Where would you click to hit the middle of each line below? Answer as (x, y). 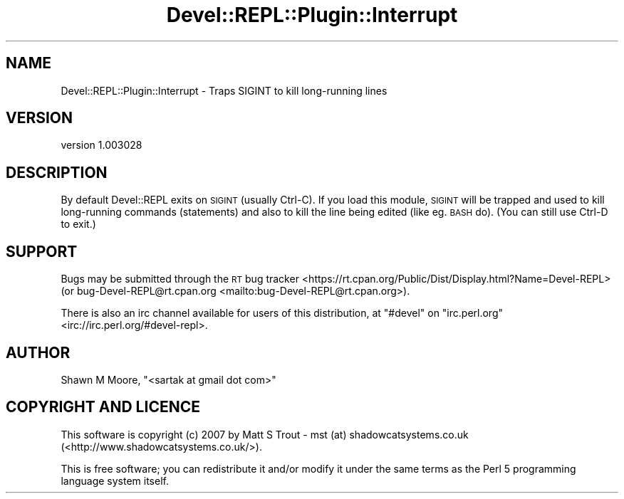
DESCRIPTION (57, 172)
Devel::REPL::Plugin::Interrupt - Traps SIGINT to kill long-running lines (224, 90)
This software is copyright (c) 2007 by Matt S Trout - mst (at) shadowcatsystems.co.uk (265, 434)
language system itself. (115, 480)
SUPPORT (42, 251)
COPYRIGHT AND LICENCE (103, 407)
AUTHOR (38, 352)
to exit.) (78, 224)
